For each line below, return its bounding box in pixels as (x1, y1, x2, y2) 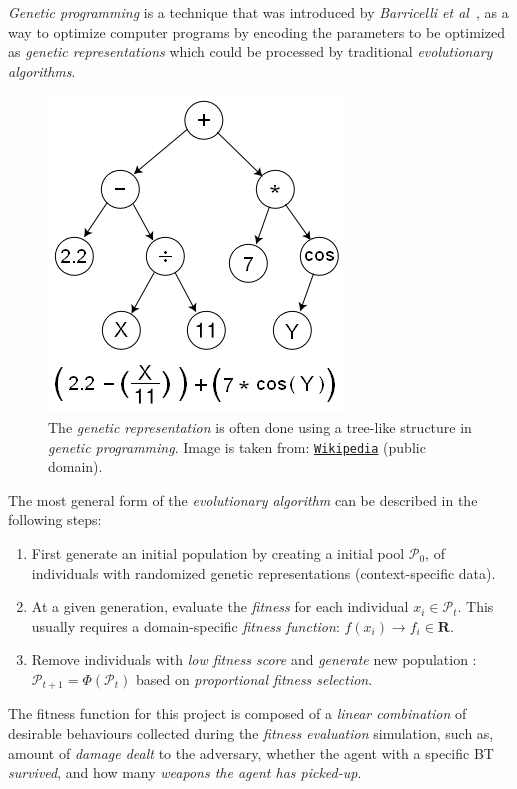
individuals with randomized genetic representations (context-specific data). (31, 562, 496, 583)
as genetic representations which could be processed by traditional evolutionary (8, 41, 493, 62)
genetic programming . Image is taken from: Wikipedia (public (48, 436, 426, 457)
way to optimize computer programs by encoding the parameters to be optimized (8, 21, 505, 42)
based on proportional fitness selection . (135, 668, 373, 689)
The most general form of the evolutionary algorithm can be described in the (8, 489, 478, 510)
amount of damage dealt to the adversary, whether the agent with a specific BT (8, 742, 494, 763)
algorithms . (8, 60, 76, 81)
